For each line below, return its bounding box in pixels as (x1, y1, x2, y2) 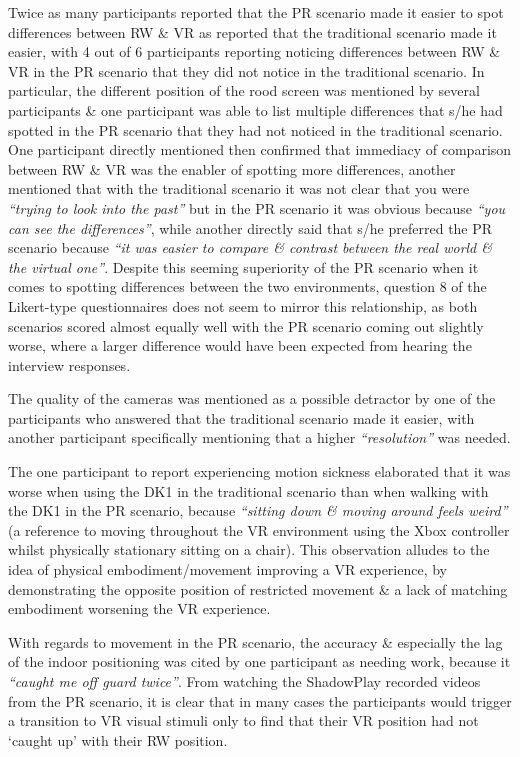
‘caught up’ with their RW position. (8, 729, 228, 750)
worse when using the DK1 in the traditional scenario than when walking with (8, 480, 489, 501)
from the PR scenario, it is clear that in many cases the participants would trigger (8, 690, 512, 711)
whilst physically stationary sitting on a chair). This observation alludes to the (8, 539, 490, 560)
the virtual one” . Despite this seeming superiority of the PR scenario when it (8, 256, 479, 277)
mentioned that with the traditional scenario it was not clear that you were (8, 178, 470, 199)
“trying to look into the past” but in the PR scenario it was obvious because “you (8, 197, 506, 218)
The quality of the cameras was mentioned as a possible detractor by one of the (8, 388, 496, 409)
